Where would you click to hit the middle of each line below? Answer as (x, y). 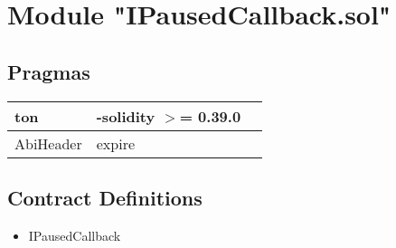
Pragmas (49, 71)
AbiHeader (48, 143)
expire (116, 143)
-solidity (126, 116)
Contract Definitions (105, 197)
